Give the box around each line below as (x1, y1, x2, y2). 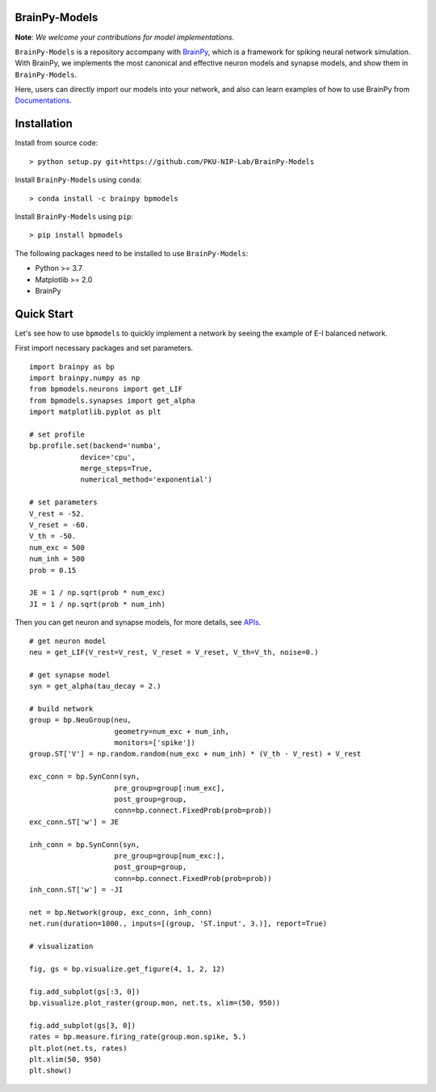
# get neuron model (29, 636, 107, 646)
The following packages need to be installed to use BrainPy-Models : (15, 248, 249, 258)
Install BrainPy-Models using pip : (15, 211, 133, 221)
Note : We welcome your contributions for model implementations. (15, 32, 234, 42)
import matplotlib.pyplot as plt (29, 407, 161, 416)
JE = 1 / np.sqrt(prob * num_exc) (29, 588, 166, 597)
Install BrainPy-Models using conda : (15, 175, 142, 185)
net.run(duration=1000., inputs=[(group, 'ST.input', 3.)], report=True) (29, 919, 328, 929)
